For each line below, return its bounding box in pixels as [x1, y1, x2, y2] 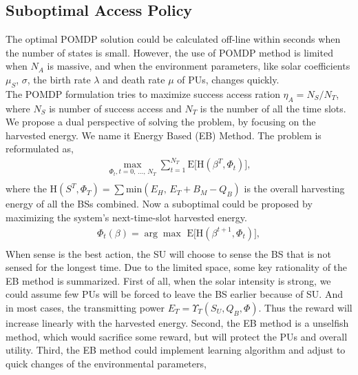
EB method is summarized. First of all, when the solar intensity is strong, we [6, 273, 331, 287]
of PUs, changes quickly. [177, 72, 280, 86]
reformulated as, [6, 141, 74, 156]
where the [6, 181, 47, 196]
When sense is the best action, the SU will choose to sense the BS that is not [6, 246, 331, 261]
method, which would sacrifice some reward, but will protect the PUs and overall [6, 329, 348, 343]
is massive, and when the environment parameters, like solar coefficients [47, 59, 350, 73]
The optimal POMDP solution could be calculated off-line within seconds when [6, 32, 341, 46]
